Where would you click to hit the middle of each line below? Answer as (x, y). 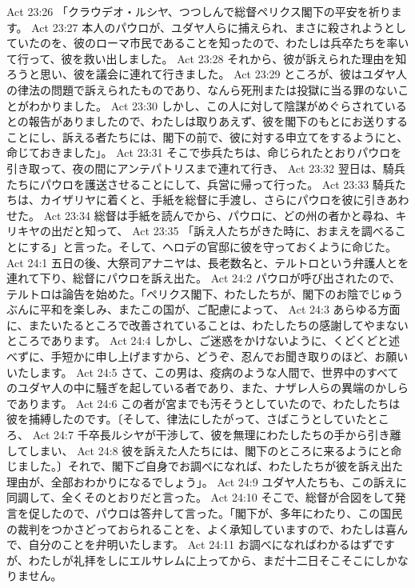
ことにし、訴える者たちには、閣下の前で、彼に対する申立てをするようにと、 (207, 136)
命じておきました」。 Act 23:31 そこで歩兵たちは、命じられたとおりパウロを (204, 152)
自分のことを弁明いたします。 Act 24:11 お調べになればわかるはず (200, 544)
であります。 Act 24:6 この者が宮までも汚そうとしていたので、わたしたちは (204, 403)
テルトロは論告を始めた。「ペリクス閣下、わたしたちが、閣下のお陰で (188, 293)
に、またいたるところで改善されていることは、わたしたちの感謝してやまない (207, 324)
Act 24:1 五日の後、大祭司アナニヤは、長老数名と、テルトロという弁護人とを (208, 262)
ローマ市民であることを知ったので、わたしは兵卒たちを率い (252, 43)
